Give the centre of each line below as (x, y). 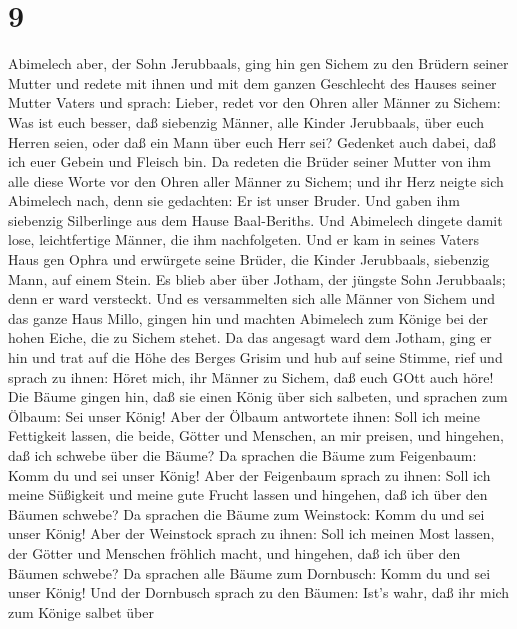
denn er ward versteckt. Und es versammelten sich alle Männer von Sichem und (251, 298)
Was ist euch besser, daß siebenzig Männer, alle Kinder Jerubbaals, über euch (246, 121)
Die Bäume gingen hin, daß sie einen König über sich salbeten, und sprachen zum (258, 396)
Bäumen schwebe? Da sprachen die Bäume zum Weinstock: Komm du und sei (246, 513)
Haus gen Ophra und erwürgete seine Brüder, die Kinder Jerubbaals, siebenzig (249, 259)
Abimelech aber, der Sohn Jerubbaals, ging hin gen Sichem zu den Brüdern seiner (258, 63)
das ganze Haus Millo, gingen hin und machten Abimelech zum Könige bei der (248, 317)
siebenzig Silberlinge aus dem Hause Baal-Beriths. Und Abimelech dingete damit (255, 219)
